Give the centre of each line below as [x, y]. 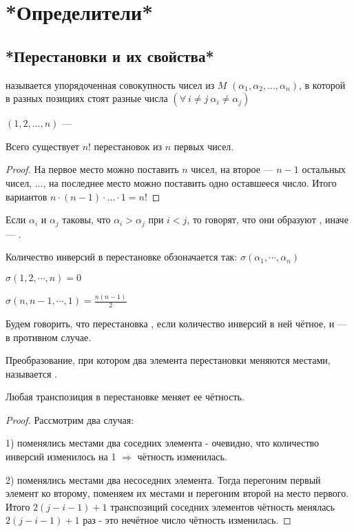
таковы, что [86, 219]
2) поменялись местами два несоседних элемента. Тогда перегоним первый [163, 479]
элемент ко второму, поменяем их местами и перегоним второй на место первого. [177, 493]
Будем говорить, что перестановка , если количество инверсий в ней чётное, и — [176, 323]
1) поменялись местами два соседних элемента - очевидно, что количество [163, 443]
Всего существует [42, 146]
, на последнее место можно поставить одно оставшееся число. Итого [190, 182]
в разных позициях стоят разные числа [87, 98]
